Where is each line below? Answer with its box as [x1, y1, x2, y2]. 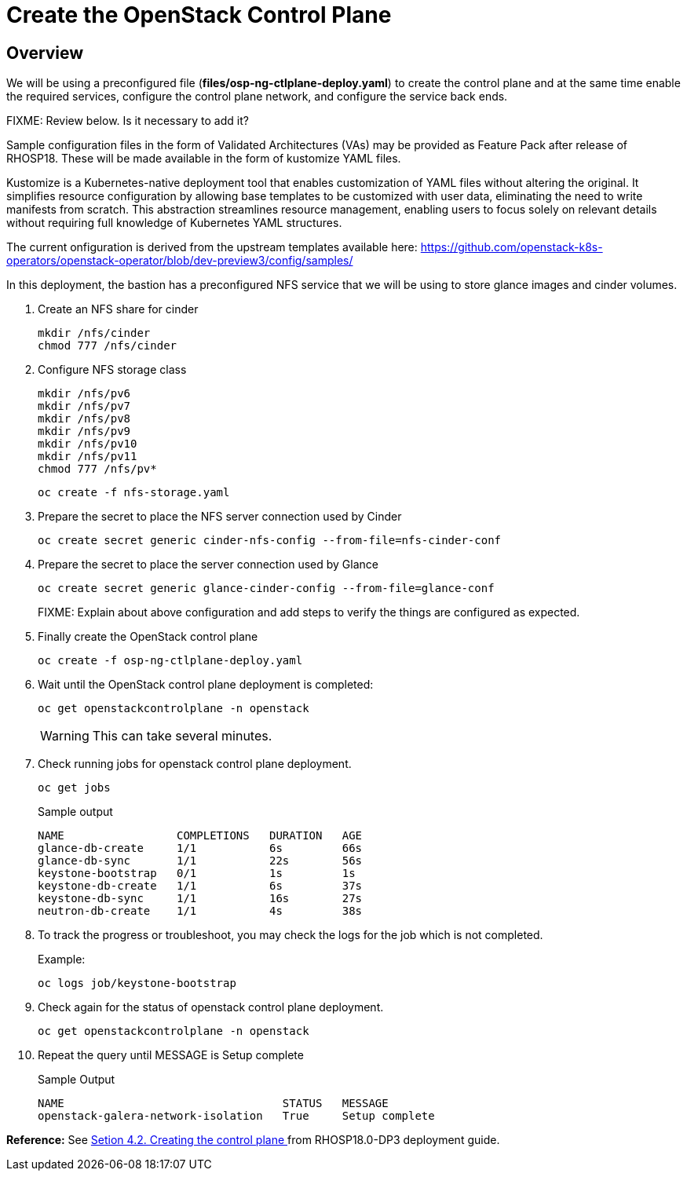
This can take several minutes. [92, 728, 272, 744]
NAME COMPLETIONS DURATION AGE [38, 829, 363, 843]
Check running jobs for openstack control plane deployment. [38, 757, 352, 771]
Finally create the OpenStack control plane [38, 630, 258, 644]
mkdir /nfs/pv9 [38, 425, 131, 438]
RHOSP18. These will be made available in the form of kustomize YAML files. [6, 152, 401, 166]
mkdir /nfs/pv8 [38, 412, 131, 426]
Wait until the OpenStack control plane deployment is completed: [38, 678, 374, 692]
